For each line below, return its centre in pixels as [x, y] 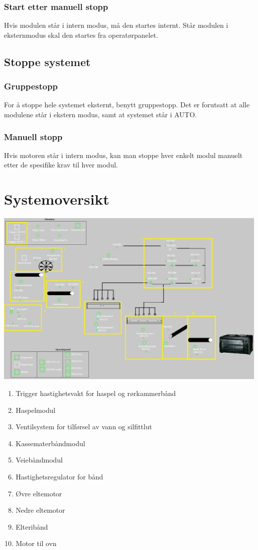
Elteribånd [32, 526]
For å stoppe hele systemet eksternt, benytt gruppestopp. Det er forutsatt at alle [127, 105]
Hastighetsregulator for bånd [59, 477]
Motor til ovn [36, 543]
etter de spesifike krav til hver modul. [61, 165]
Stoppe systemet [47, 61]
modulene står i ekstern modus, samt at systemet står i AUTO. [100, 114]
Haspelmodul [35, 410]
